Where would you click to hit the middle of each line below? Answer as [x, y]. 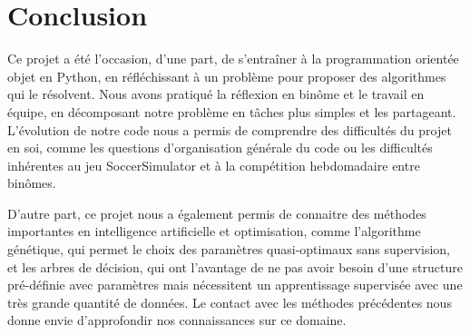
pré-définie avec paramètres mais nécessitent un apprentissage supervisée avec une [235, 285]
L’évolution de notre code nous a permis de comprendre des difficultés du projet [230, 129]
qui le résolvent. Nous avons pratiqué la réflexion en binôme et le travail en [216, 94]
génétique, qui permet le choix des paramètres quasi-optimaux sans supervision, [229, 249]
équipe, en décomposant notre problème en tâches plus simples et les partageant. [232, 111]
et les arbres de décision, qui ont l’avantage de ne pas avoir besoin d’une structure [235, 266]
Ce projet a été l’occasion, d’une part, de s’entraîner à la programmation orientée [233, 59]
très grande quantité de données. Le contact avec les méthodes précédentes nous [230, 302]
